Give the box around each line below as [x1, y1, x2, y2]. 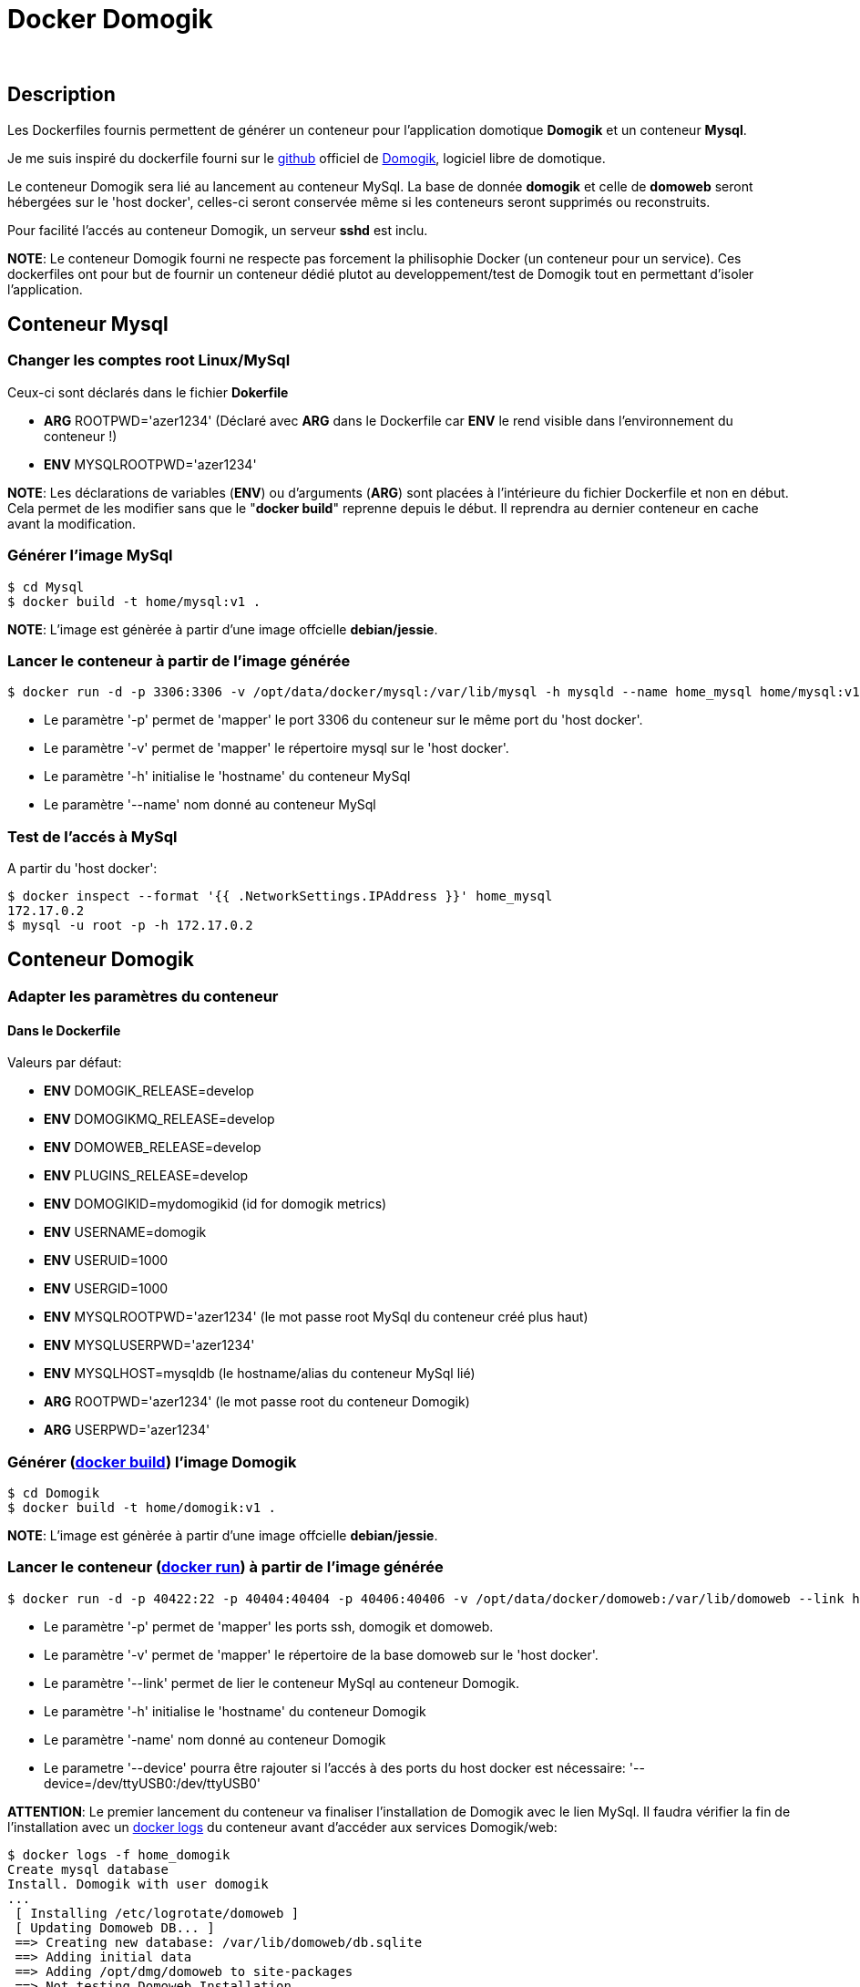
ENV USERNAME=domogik [44, 1224, 207, 1241]
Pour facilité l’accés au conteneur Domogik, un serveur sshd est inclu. [7, 221, 428, 238]
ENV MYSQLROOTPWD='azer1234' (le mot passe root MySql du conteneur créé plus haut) [44, 1309, 589, 1325]
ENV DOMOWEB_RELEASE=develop [44, 1139, 261, 1156]
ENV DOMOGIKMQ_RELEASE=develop [44, 1111, 275, 1127]
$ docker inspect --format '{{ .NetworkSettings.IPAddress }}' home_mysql [7, 889, 553, 904]
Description [7, 83, 116, 107]
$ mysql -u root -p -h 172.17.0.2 [7, 918, 253, 933]
